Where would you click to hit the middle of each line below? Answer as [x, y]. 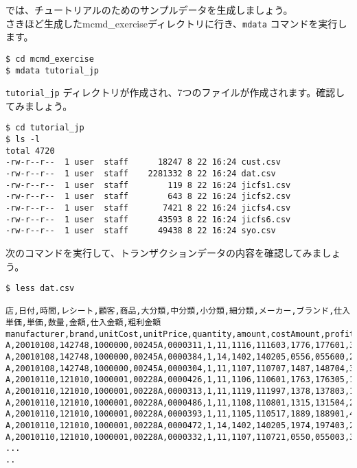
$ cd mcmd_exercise [50, 59]
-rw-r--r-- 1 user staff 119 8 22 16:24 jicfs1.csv [148, 185]
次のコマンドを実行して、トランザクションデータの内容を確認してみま [164, 252]
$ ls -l [23, 140]
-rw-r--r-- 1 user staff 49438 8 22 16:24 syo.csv [141, 231]
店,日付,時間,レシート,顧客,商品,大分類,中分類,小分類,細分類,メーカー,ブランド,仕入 [178, 311]
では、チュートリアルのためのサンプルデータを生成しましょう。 [149, 10]
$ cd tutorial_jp [45, 128]
